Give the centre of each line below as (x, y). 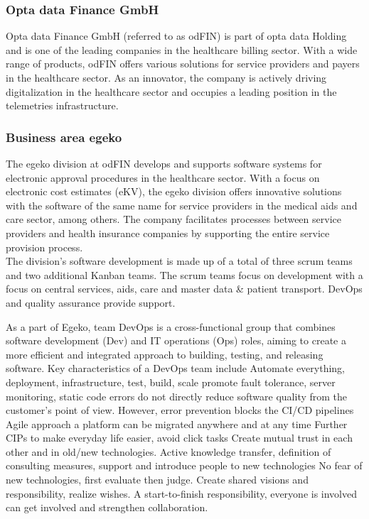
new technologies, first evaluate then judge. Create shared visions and (157, 480)
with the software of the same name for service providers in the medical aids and (182, 205)
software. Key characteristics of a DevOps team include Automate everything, (176, 368)
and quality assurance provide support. (91, 302)
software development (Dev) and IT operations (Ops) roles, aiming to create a (176, 340)
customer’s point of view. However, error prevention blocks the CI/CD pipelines (180, 410)
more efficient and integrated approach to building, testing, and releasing (165, 354)
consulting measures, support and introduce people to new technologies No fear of (184, 465)
